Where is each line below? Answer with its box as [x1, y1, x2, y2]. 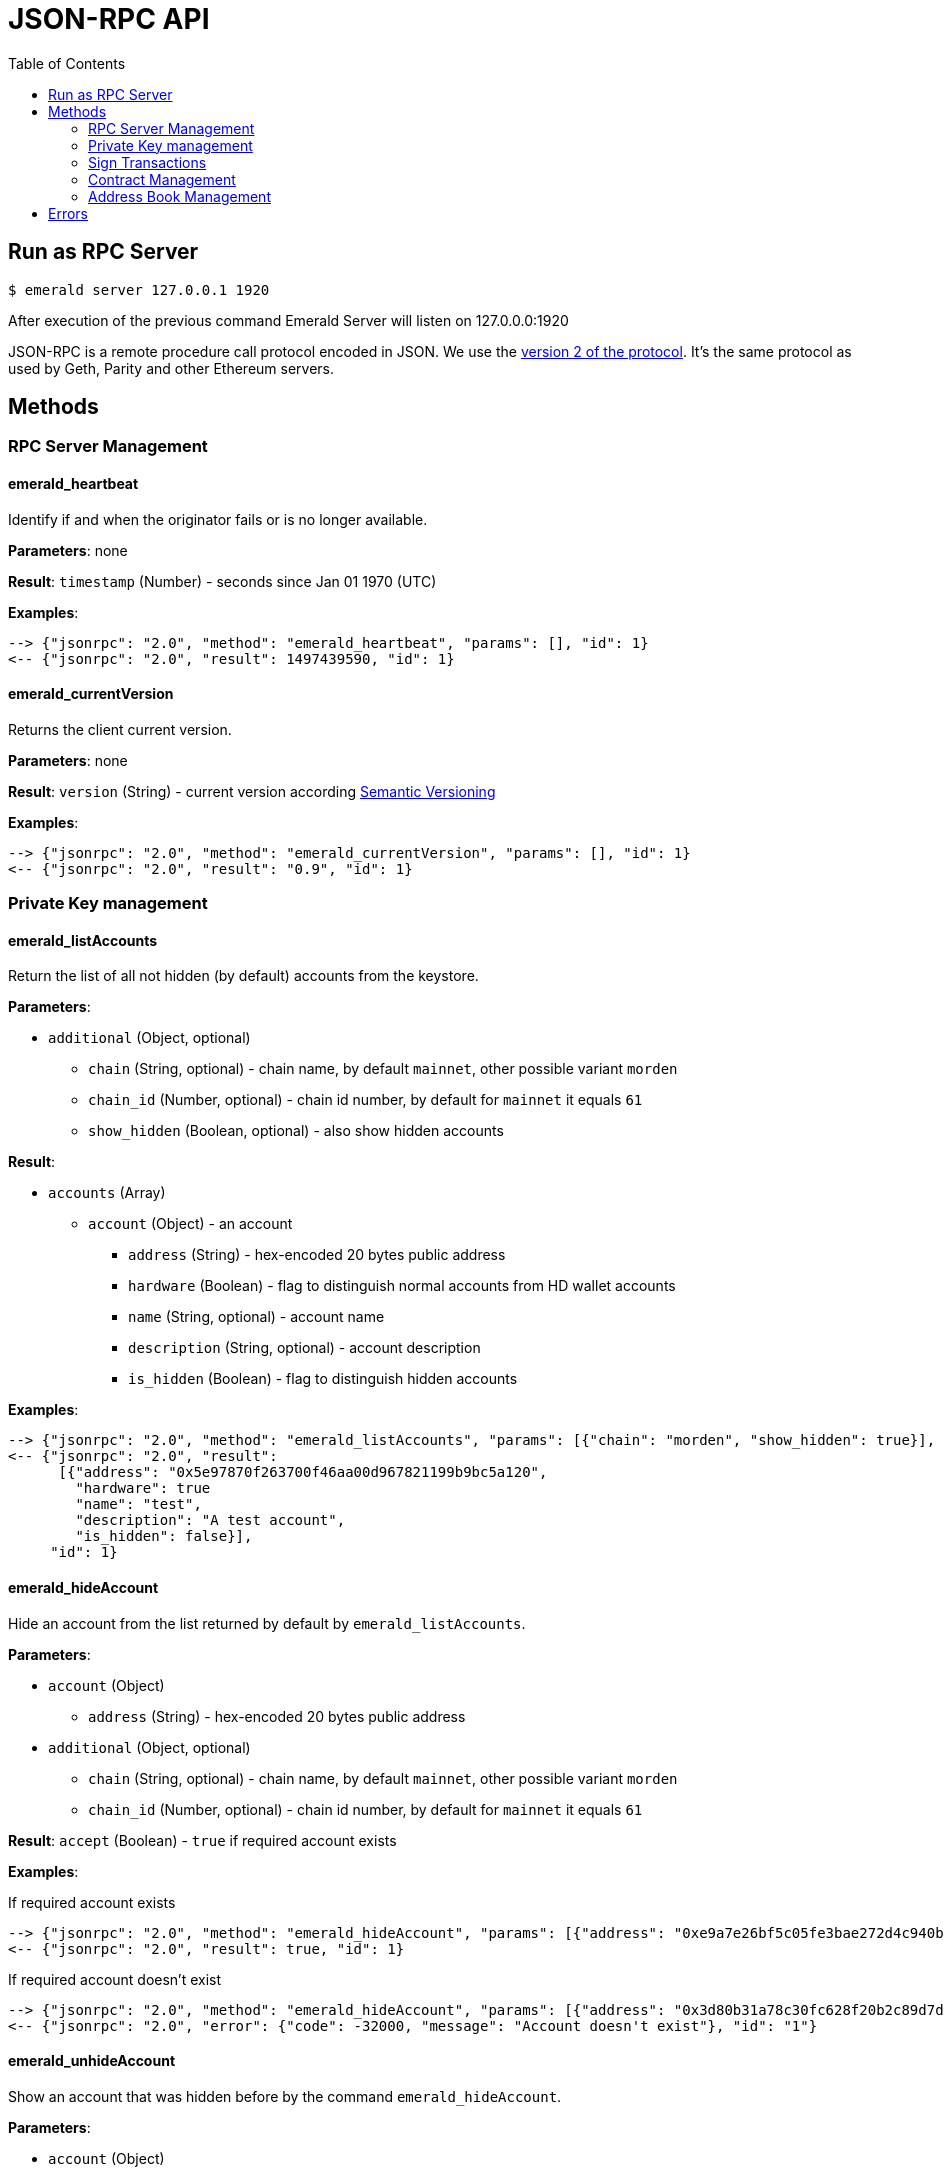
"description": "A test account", [75, 1512, 346, 1529]
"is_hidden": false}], [75, 1528, 253, 1545]
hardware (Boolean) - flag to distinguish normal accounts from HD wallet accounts [128, 1277, 676, 1295]
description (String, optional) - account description [128, 1339, 481, 1357]
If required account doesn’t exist [8, 1970, 222, 1988]
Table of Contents [8, 54, 126, 72]
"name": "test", [75, 1496, 202, 1513]
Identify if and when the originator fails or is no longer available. [8, 510, 428, 528]
